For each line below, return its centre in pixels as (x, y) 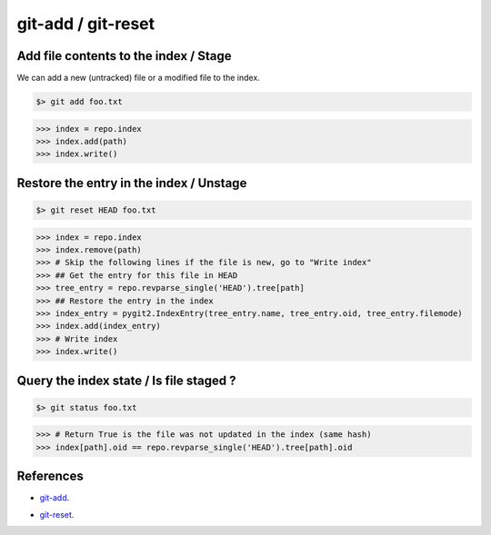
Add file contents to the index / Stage (124, 56)
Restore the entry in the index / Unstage (132, 183)
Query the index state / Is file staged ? (126, 380)
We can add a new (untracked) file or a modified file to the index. (139, 78)
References (50, 476)
